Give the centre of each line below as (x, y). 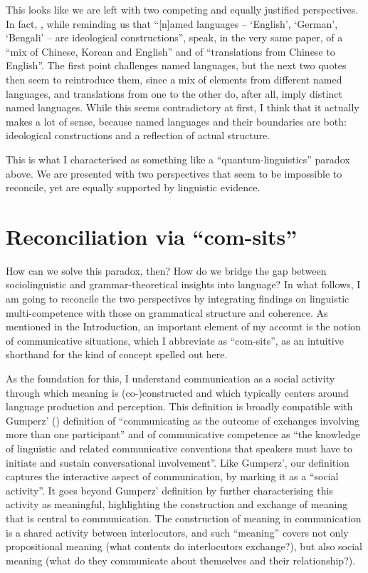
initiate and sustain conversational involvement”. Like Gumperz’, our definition (178, 462)
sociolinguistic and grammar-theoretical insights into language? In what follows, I (183, 284)
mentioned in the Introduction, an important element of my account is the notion (184, 326)
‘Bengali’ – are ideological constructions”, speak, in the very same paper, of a (174, 37)
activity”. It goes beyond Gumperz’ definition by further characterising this (169, 490)
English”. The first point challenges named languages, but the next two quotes (176, 65)
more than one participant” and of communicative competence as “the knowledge (183, 434)
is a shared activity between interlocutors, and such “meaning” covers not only (177, 532)
